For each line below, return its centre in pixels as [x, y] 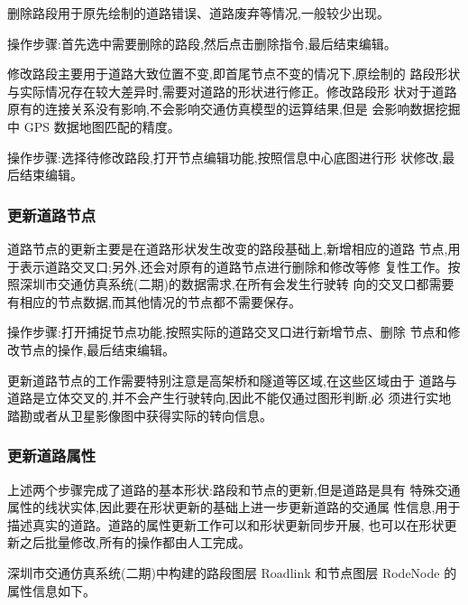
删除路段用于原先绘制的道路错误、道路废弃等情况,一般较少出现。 [198, 13]
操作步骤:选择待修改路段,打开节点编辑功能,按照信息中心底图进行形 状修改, [225, 157]
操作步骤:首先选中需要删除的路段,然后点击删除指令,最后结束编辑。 [202, 43]
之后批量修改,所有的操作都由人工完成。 [135, 542]
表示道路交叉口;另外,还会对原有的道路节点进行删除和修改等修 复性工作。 [234, 266]
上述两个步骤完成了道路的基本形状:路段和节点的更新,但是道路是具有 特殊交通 [234, 489]
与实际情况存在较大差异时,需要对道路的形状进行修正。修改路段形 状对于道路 [232, 91]
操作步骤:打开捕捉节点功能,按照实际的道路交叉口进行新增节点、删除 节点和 [228, 332]
